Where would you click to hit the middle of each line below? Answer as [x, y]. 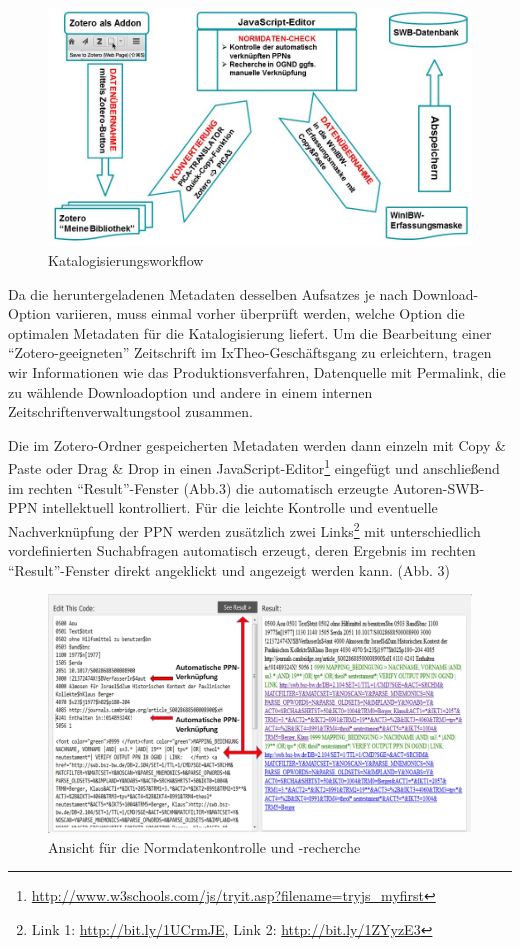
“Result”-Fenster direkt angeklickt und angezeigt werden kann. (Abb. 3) [229, 569]
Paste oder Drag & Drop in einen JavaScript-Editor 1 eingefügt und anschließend [254, 467]
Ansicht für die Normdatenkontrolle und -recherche [204, 846]
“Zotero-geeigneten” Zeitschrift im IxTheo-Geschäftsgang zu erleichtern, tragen [250, 352]
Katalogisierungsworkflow [126, 260]
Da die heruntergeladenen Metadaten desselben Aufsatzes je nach [208, 293]
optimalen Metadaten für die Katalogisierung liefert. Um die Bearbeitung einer [250, 332]
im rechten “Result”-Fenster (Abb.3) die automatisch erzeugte [198, 487]
